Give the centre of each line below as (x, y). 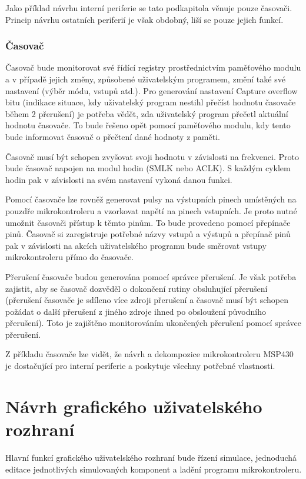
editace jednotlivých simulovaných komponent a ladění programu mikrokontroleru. (154, 469)
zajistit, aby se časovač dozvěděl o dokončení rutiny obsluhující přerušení (137, 288)
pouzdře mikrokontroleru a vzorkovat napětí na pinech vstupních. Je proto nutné (151, 210)
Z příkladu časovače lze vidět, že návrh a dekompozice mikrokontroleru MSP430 (149, 354)
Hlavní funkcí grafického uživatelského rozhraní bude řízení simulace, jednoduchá (151, 457)
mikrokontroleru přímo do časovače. (70, 257)
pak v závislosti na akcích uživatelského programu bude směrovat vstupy (136, 245)
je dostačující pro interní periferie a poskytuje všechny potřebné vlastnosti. (140, 366)
